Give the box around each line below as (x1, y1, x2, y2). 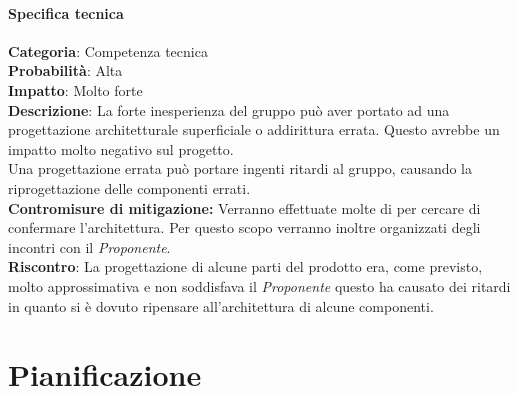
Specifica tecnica (8, 2, 124, 23)
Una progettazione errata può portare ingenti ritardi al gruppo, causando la (8, 158, 473, 179)
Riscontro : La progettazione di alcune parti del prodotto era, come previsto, (8, 256, 483, 277)
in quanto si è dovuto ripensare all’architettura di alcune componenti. (8, 295, 434, 316)
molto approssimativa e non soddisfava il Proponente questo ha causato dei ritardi (8, 275, 511, 296)
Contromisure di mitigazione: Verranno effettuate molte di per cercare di (8, 197, 481, 218)
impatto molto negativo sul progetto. (8, 138, 234, 159)
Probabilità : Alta (8, 60, 123, 81)
